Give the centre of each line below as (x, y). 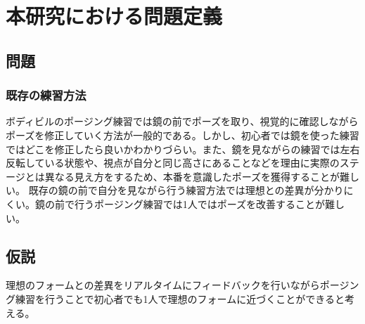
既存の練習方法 (46, 95)
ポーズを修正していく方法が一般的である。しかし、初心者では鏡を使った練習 (182, 135)
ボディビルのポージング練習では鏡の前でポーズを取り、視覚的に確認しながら (182, 121)
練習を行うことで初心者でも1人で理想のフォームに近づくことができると (180, 298)
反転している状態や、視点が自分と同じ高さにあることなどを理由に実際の (173, 163)
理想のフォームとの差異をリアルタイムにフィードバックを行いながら (163, 285)
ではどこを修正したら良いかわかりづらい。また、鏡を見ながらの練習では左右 (183, 149)
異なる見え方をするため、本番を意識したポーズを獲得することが (192, 176)
